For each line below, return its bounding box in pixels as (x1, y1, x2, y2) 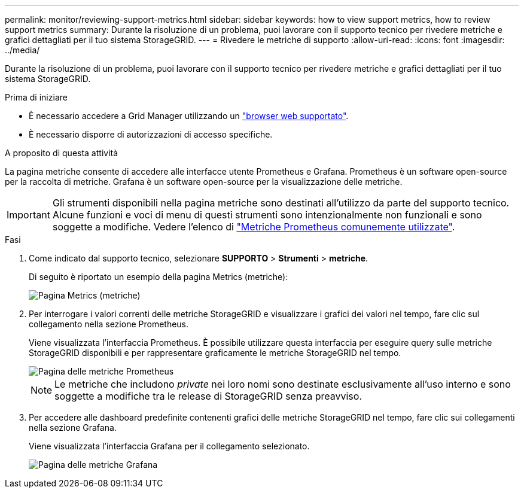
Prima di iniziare (5, 92, 68, 102)
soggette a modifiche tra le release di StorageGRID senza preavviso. (54, 390, 362, 402)
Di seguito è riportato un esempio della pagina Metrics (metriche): (29, 272, 288, 282)
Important (7, 209, 50, 221)
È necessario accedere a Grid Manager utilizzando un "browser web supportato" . (29, 111, 349, 121)
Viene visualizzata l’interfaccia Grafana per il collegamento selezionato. (29, 441, 310, 451)
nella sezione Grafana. (29, 422, 117, 433)
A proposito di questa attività (5, 148, 118, 158)
